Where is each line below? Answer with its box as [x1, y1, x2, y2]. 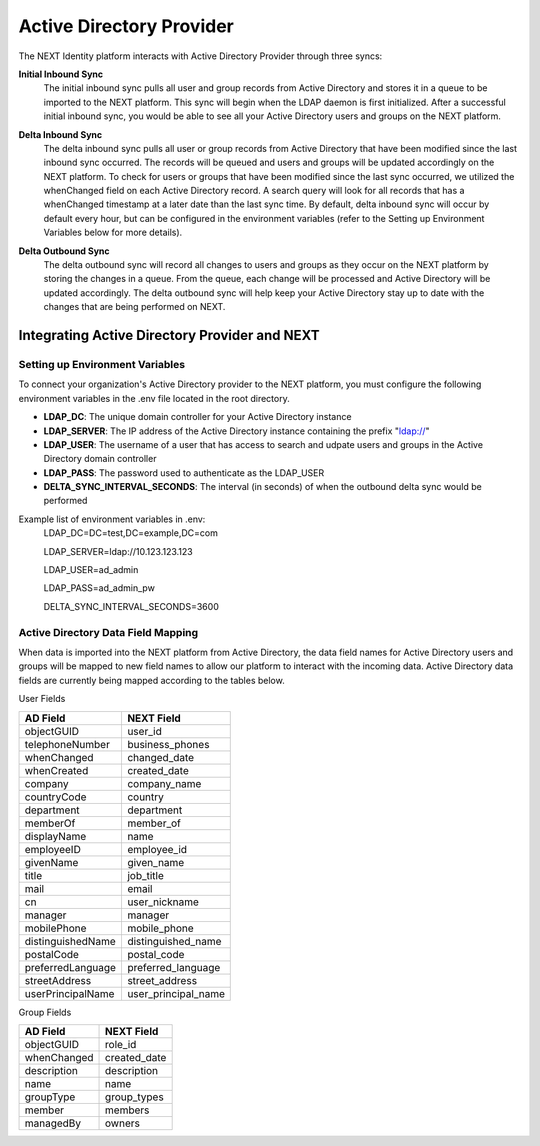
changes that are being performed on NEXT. [43, 301, 226, 313]
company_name [126, 776, 202, 790]
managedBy [24, 1116, 82, 1130]
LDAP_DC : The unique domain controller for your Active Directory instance [43, 411, 352, 423]
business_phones [126, 737, 210, 751]
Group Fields [18, 1006, 72, 1018]
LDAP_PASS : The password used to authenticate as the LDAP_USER [43, 466, 325, 479]
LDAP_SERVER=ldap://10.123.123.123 [43, 545, 194, 557]
